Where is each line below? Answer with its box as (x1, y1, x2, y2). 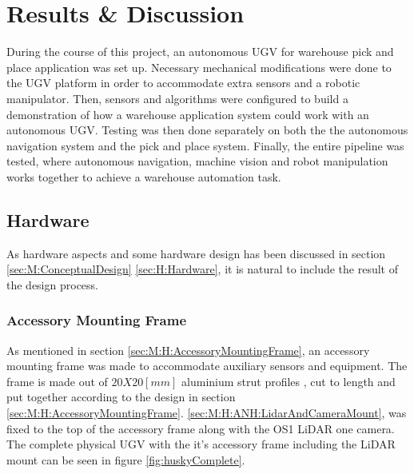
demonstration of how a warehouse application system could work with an (6, 106, 369, 122)
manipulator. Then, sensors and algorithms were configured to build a (6, 90, 348, 106)
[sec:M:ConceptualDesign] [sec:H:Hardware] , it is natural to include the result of (6, 261, 398, 277)
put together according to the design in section (6, 388, 236, 405)
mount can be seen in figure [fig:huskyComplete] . (6, 451, 245, 468)
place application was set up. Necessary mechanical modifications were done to (6, 58, 392, 75)
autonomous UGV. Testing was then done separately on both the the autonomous (6, 121, 408, 138)
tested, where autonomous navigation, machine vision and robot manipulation (6, 153, 388, 169)
